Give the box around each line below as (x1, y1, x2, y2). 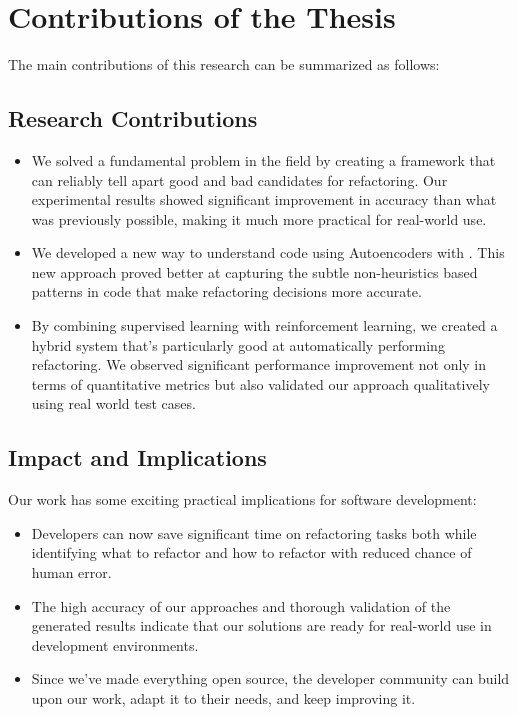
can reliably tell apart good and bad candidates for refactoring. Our (31, 169, 448, 190)
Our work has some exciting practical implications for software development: (8, 489, 477, 510)
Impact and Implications (8, 442, 267, 473)
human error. (31, 562, 112, 583)
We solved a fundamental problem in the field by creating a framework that (31, 149, 496, 170)
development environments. (31, 634, 199, 655)
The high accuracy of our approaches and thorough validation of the (31, 595, 451, 616)
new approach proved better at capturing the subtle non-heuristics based (31, 261, 478, 282)
